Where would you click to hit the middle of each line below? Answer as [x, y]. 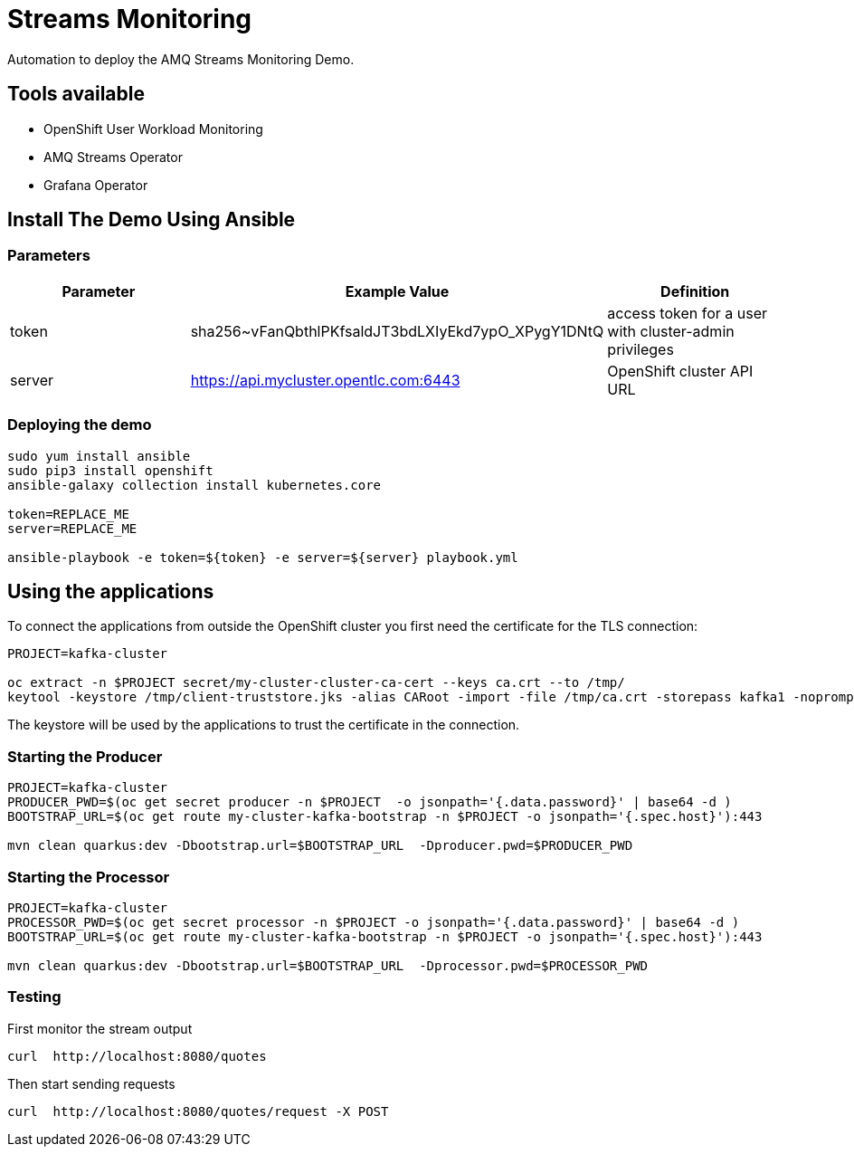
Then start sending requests [91, 1083]
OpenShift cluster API [680, 371]
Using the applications [111, 591]
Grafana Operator [96, 185]
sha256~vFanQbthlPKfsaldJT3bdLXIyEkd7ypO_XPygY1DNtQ [397, 331]
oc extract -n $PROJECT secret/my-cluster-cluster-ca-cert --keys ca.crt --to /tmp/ [316, 683]
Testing [34, 997]
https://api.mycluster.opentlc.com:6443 [325, 380]
